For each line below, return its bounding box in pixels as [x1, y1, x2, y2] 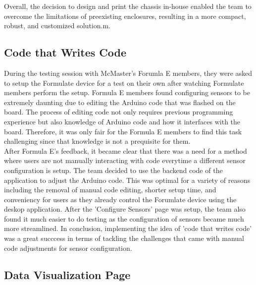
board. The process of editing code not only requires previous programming [4, 107, 233, 117]
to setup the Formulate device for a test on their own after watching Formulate [4, 77, 244, 88]
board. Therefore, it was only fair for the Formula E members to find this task [4, 126, 242, 136]
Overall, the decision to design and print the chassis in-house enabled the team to [4, 1, 252, 11]
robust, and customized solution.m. [4, 20, 110, 31]
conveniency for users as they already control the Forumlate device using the [4, 194, 237, 204]
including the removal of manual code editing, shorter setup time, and [4, 184, 216, 195]
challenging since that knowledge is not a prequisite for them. [4, 136, 191, 146]
